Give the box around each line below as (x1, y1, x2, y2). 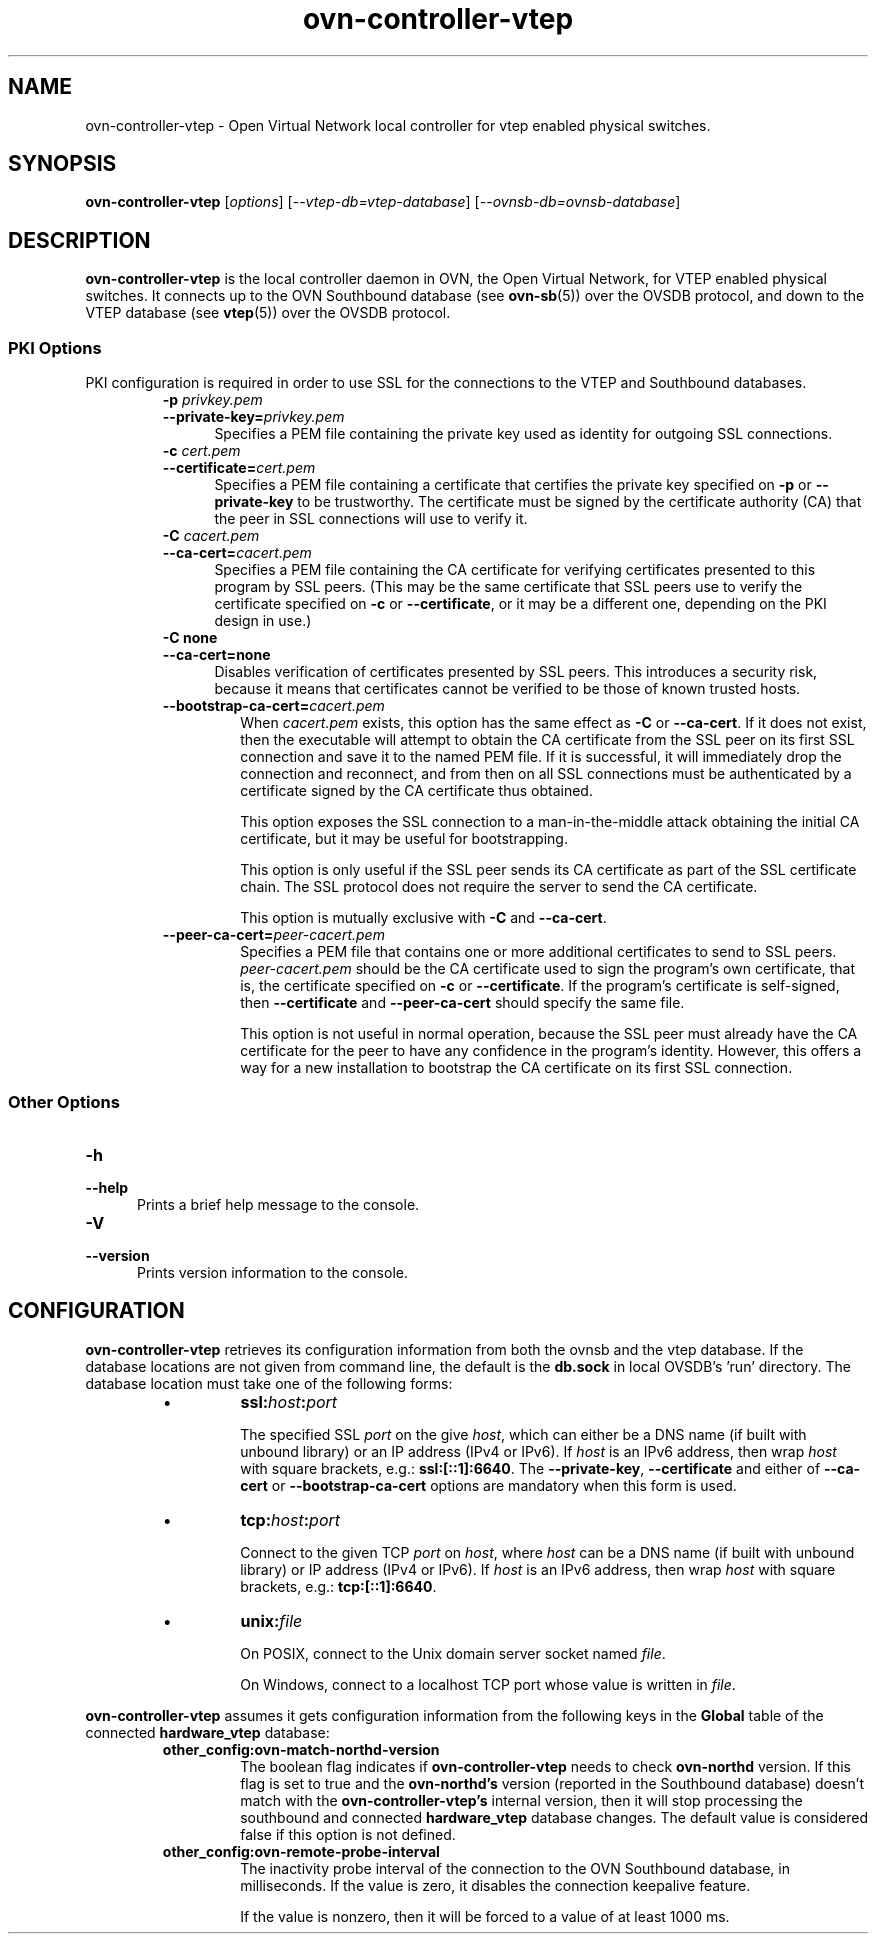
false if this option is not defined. (240, 1825, 456, 1843)
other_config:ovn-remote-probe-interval (162, 1842, 440, 1860)
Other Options (8, 1092, 120, 1113)
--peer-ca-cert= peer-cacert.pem (162, 926, 385, 944)
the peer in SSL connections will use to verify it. (214, 510, 528, 528)
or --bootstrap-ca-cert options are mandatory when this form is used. (271, 1476, 737, 1494)
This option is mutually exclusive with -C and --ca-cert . (240, 909, 607, 927)
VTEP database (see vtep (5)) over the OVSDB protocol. (85, 304, 451, 322)
